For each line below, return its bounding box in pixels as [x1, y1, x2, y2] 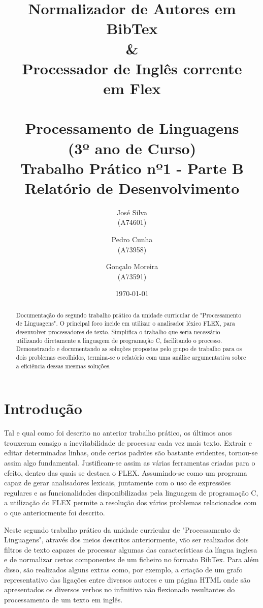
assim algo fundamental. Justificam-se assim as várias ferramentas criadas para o [4, 457, 255, 468]
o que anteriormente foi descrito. [4, 507, 105, 518]
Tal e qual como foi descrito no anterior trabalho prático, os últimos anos [4, 427, 232, 438]
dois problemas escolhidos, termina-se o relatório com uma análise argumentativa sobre [16, 353, 246, 362]
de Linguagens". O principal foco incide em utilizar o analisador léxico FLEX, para [16, 319, 235, 328]
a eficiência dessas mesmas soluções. [16, 361, 111, 370]
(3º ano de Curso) [68, 137, 196, 158]
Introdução [4, 398, 82, 419]
